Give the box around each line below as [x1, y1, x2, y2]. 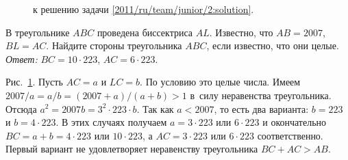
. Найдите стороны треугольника [46, 38, 182, 53]
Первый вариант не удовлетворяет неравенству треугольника [5, 142, 258, 156]
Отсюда [5, 101, 37, 116]
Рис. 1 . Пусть [5, 75, 63, 89]
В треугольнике [5, 25, 70, 39]
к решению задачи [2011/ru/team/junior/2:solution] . [33, 2, 254, 16]
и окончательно [262, 115, 327, 129]
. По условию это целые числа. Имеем [140, 75, 301, 89]
